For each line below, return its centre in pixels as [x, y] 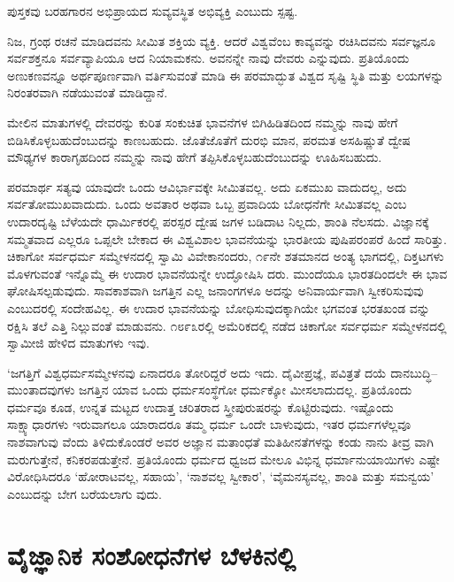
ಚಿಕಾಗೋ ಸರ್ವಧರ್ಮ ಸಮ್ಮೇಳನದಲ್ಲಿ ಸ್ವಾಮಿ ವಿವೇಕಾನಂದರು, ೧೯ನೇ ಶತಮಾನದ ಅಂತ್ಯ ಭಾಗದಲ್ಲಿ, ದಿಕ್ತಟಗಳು [226, 256]
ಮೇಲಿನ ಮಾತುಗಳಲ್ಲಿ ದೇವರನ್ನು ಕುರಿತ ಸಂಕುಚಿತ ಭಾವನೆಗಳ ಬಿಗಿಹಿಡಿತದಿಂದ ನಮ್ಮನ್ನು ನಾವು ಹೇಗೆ [203, 122]
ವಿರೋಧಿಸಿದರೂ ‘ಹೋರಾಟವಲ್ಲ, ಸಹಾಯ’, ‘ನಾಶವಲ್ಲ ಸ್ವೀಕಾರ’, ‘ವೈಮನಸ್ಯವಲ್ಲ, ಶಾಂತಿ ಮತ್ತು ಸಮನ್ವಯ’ [221, 476]
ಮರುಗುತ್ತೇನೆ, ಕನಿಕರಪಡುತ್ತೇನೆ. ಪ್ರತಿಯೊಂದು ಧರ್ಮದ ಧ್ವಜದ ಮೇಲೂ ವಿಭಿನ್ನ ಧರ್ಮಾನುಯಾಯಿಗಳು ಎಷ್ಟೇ [223, 459]
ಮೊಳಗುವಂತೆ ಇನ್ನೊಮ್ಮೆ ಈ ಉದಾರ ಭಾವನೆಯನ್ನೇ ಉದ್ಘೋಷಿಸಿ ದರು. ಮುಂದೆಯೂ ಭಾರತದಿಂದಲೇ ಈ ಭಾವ [227, 273]
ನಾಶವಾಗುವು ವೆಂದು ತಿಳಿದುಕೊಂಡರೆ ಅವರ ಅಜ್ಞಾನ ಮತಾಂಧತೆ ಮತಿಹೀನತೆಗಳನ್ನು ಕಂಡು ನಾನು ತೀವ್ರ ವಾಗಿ [220, 442]
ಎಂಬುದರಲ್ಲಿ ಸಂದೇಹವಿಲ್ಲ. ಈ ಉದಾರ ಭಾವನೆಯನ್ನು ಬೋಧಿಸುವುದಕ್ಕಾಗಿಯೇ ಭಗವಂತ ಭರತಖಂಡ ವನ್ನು [219, 307]
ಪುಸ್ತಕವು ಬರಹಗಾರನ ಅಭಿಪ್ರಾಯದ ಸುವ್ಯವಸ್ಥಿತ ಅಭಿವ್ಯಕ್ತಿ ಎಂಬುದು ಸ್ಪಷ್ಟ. [153, 11]
